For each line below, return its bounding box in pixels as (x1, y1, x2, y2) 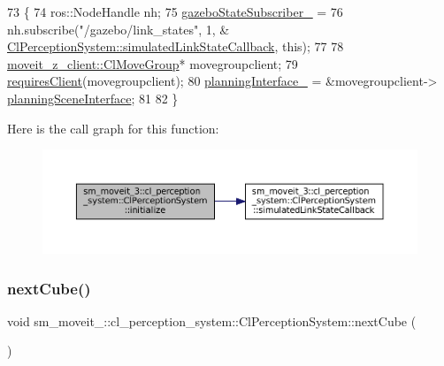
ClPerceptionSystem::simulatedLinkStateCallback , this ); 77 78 (7, 37, 344, 56)
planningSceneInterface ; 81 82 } (7, 88, 179, 107)
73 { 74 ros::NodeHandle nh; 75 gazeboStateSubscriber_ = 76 (7, 3, 343, 20)
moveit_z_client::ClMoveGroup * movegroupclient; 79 (7, 54, 298, 72)
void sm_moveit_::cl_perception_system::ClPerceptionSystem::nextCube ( (7, 311, 417, 330)
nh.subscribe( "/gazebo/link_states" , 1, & (7, 19, 230, 38)
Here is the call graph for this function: (7, 118, 219, 137)
